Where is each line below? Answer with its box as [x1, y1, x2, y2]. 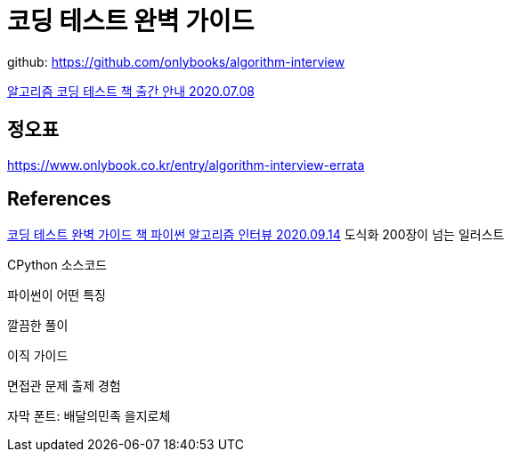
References [7, 188, 111, 211]
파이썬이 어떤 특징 [7, 287, 106, 303]
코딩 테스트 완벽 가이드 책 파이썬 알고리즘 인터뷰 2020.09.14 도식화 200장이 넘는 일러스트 [7, 227, 505, 243]
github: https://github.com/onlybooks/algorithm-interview [7, 53, 345, 69]
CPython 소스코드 [7, 257, 108, 273]
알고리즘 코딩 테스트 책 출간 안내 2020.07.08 [7, 83, 255, 99]
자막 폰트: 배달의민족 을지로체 [7, 408, 171, 424]
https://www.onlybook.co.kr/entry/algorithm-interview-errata [7, 157, 365, 173]
